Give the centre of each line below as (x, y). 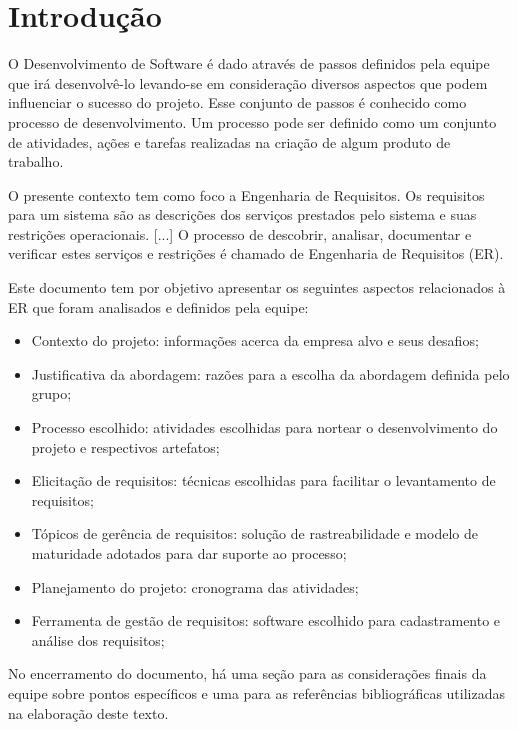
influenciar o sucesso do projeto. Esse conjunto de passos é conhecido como (237, 102)
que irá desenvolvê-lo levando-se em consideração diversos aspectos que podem (248, 82)
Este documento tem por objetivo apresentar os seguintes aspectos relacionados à (257, 287)
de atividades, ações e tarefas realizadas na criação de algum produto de (229, 141)
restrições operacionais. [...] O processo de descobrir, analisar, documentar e (240, 233)
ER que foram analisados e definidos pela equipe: (158, 306)
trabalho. (36, 161)
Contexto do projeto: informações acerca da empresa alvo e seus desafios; (255, 340)
